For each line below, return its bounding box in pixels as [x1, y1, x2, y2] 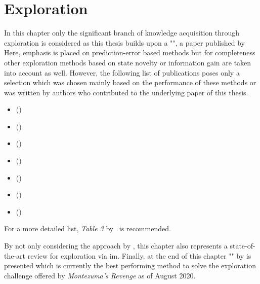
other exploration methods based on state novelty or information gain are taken [4, 57, 251, 67]
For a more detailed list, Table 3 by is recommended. [4, 223, 171, 234]
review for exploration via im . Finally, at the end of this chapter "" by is [27, 250, 251, 261]
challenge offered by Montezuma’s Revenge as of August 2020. [4, 270, 196, 280]
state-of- [230, 240, 255, 251]
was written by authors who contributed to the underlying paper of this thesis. [4, 87, 248, 97]
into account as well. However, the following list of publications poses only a [4, 67, 240, 78]
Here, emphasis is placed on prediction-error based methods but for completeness [4, 47, 255, 58]
